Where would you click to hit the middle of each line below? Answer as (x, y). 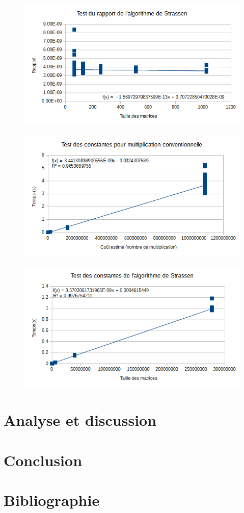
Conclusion (43, 460)
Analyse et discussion (80, 420)
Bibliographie (52, 499)
